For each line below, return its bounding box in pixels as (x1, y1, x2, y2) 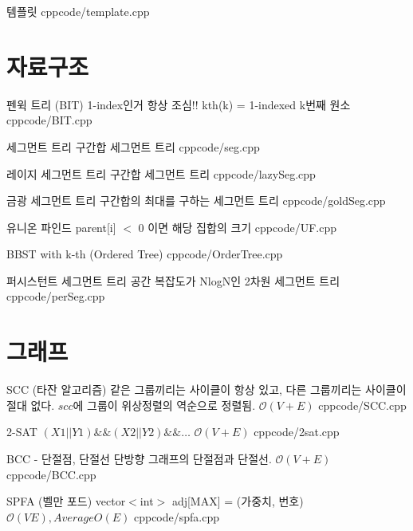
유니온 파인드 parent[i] (6, 218, 116, 235)
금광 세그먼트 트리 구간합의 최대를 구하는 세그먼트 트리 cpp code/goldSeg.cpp (6, 192, 386, 209)
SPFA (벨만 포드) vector (6, 493, 126, 509)
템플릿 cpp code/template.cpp (6, 3, 150, 19)
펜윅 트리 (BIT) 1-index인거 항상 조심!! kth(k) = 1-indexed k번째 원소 (6, 96, 351, 112)
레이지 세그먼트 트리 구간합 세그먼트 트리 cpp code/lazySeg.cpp (6, 165, 316, 182)
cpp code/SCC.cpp (318, 396, 407, 413)
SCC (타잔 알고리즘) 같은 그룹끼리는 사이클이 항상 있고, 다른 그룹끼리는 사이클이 (6, 381, 407, 398)
